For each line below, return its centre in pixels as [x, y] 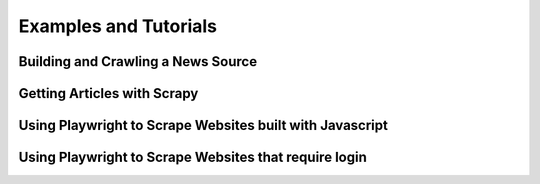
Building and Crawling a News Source [138, 61]
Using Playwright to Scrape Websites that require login [192, 157]
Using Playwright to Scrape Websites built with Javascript [203, 125]
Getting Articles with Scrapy [108, 93]
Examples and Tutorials [118, 26]
